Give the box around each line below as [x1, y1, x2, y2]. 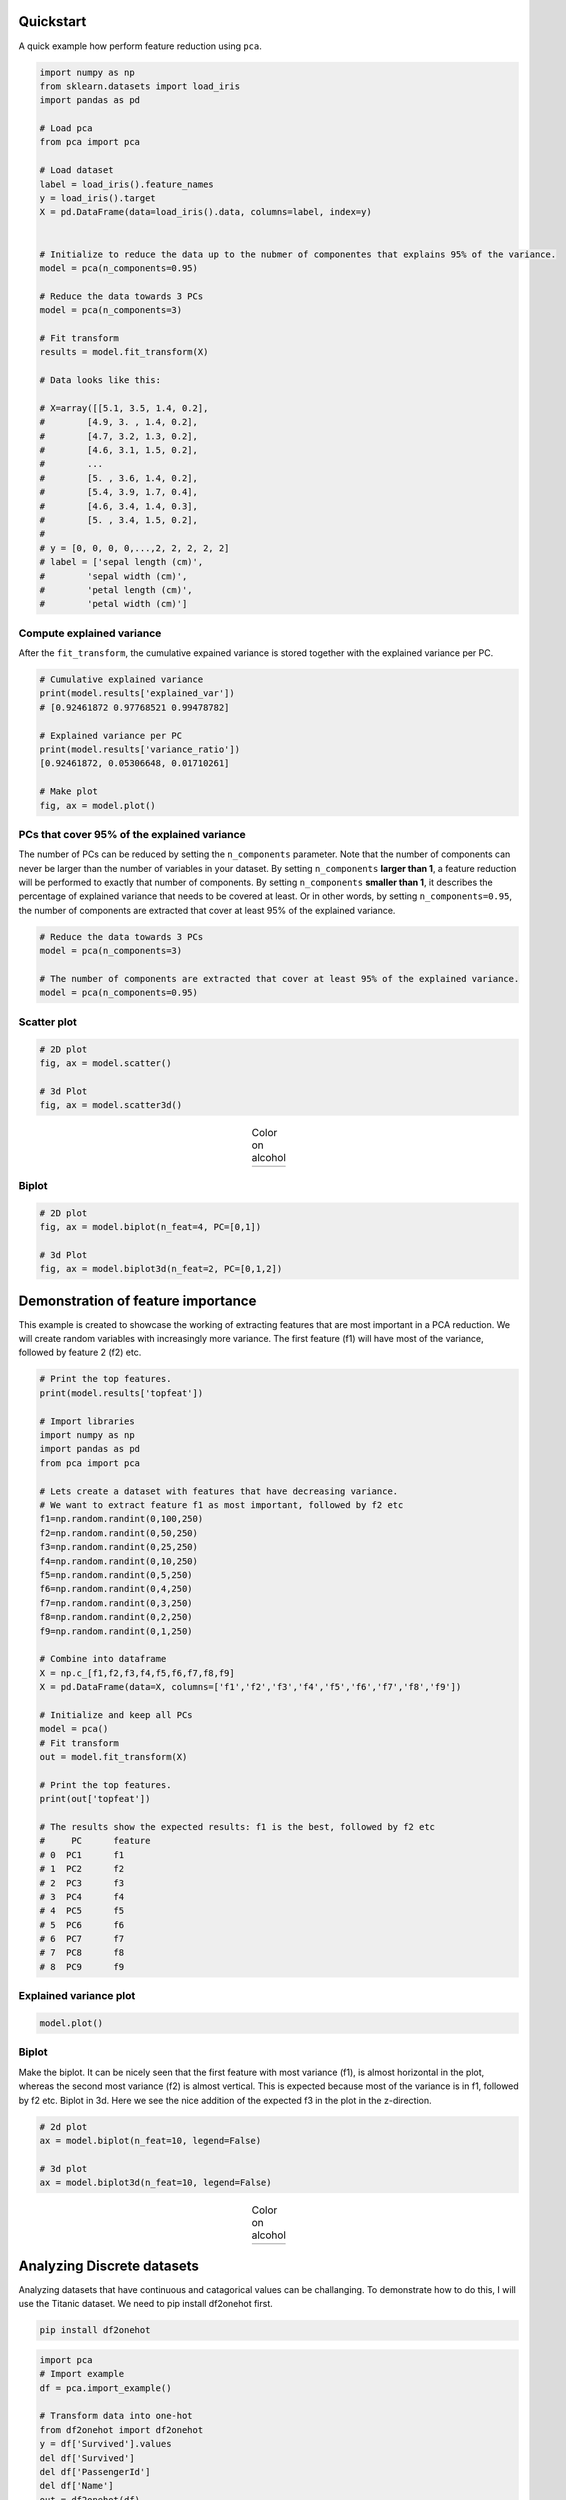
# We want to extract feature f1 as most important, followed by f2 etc [39, 1499, 404, 1510]
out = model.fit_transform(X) [39, 1751, 188, 1763]
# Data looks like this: [39, 375, 162, 386]
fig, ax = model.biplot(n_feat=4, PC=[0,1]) [39, 1221, 262, 1233]
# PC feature [39, 1835, 151, 1847]
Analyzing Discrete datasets [18, 2257, 200, 2274]
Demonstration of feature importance [18, 1292, 257, 1309]
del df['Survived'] [39, 2452, 135, 2464]
